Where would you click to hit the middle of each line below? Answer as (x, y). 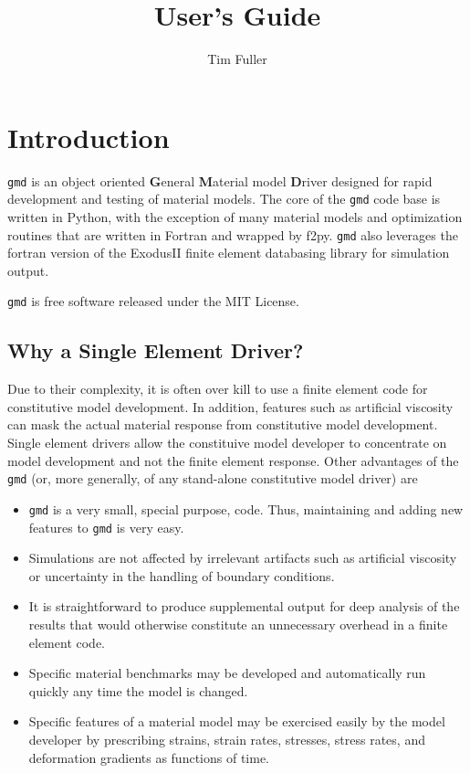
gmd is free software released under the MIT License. (153, 301)
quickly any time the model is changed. (138, 690)
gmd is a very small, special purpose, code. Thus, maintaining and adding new (246, 508)
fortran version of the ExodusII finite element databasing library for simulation (229, 253)
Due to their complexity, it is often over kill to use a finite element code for (218, 389)
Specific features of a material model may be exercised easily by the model (237, 721)
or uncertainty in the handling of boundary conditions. (182, 575)
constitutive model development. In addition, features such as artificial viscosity (230, 406)
